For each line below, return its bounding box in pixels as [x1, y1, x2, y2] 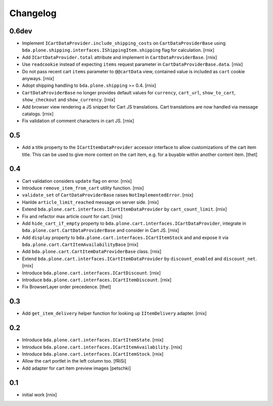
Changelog [9, 8, 57, 19]
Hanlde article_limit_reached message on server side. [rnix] [22, 199, 159, 205]
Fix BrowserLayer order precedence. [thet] [22, 284, 111, 290]
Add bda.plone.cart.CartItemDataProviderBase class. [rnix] [22, 248, 162, 255]
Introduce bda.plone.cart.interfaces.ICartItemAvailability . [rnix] [22, 344, 183, 350]
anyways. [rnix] [22, 76, 55, 82]
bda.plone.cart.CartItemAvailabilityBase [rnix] [22, 241, 139, 247]
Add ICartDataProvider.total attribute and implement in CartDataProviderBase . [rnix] [22, 54, 217, 60]
